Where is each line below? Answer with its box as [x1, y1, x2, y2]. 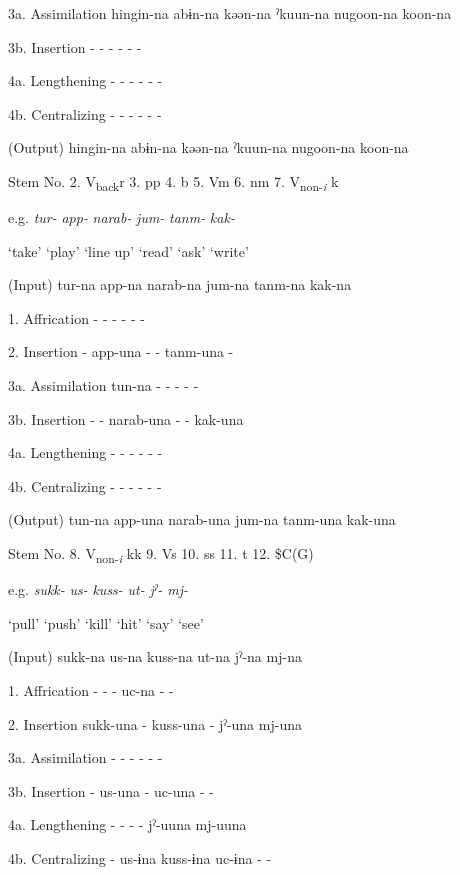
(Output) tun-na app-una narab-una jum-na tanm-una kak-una [8, 509, 396, 530]
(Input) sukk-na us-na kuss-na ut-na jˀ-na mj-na [8, 646, 302, 667]
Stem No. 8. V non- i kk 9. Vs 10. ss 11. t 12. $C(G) [8, 543, 314, 566]
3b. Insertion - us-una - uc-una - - [8, 780, 214, 801]
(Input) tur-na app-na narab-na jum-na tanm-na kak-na [8, 274, 352, 295]
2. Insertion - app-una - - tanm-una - [8, 341, 234, 362]
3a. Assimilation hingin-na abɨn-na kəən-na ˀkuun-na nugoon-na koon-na [8, 3, 452, 23]
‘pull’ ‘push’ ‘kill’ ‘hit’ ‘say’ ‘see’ [8, 612, 204, 633]
